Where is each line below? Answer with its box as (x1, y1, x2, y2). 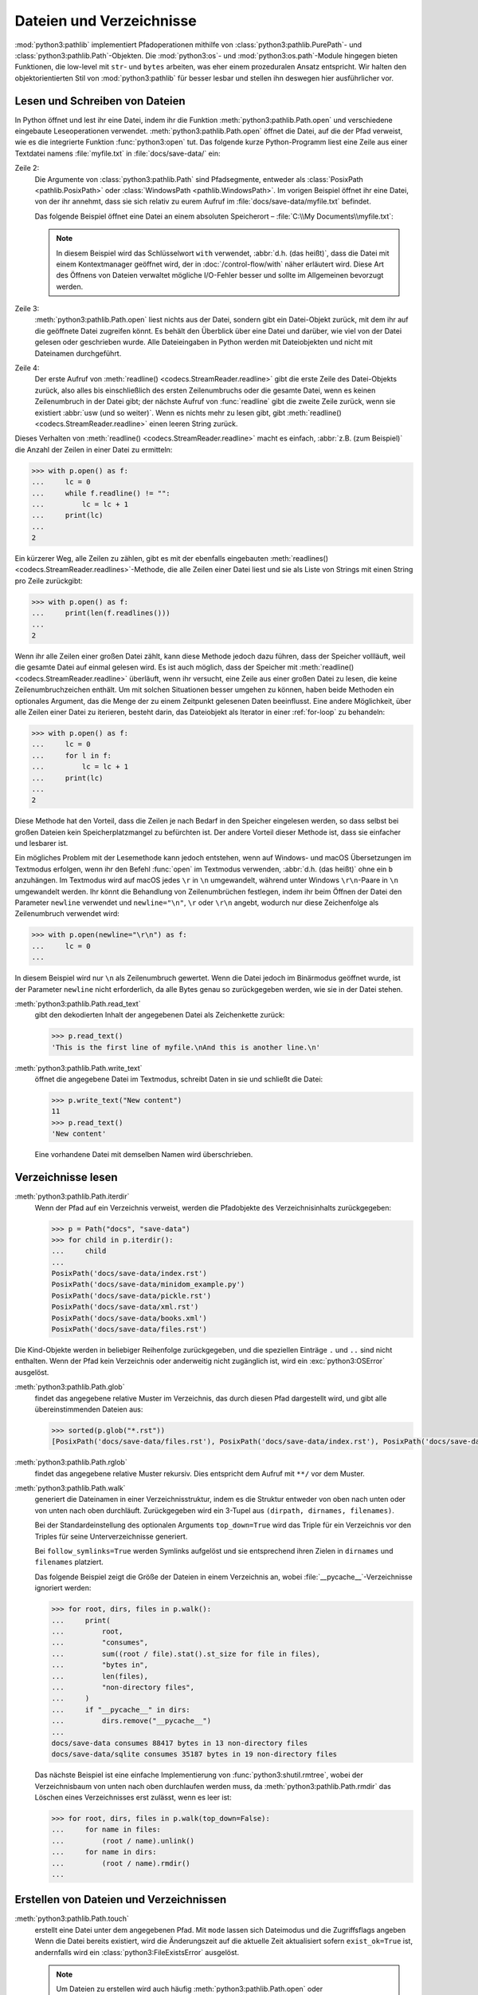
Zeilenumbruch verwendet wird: (14, 909, 119, 918)
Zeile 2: (14, 164, 40, 173)
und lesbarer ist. (14, 839, 69, 848)
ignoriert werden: (34, 1583, 92, 1593)
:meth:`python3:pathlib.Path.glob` (14, 1382, 125, 1392)
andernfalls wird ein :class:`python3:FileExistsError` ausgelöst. (34, 1947, 239, 1957)
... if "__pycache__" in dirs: (51, 1705, 190, 1714)
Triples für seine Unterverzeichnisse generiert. (34, 1531, 188, 1541)
